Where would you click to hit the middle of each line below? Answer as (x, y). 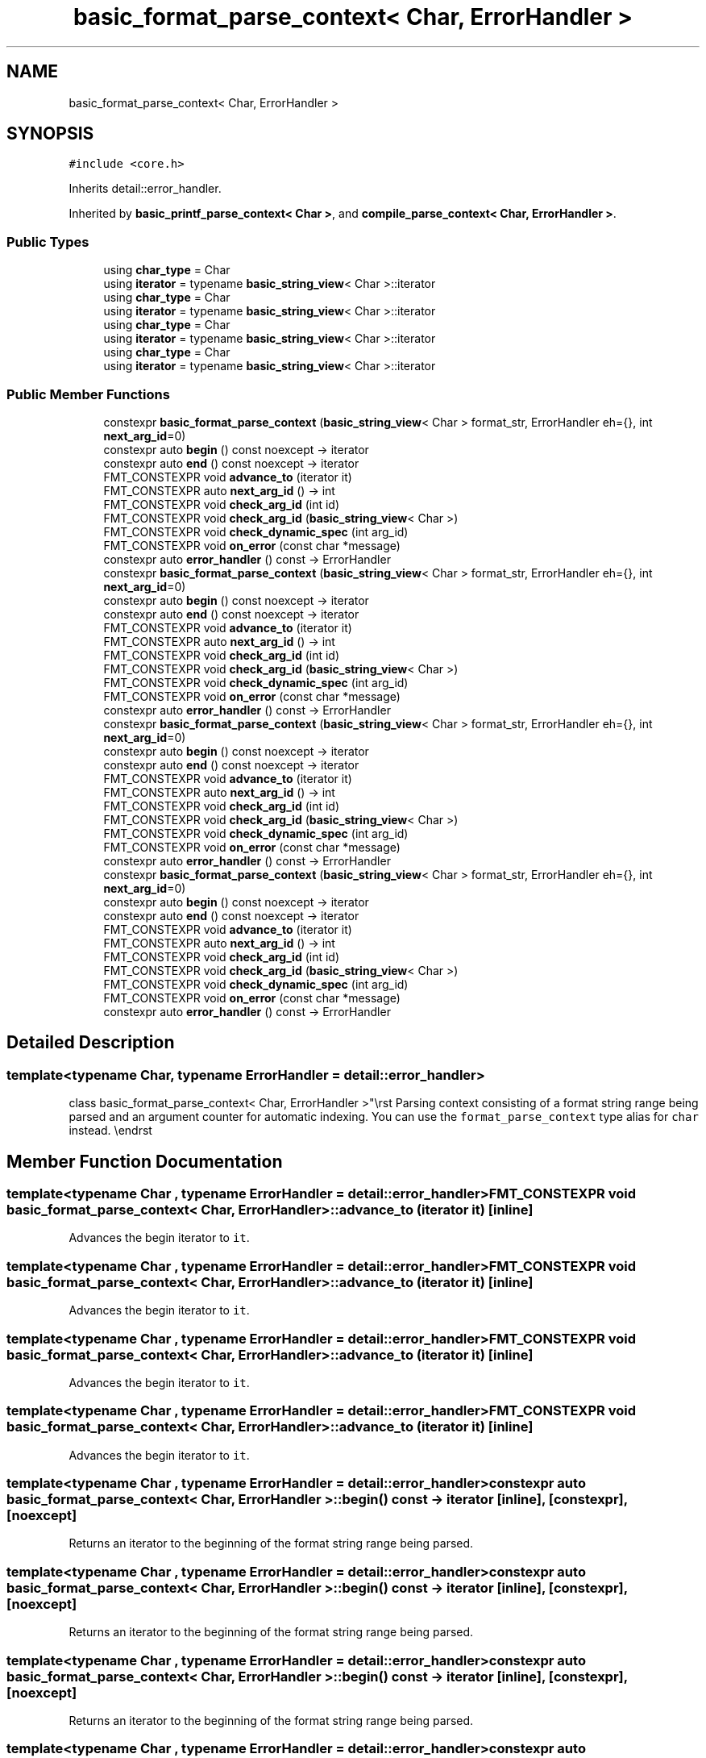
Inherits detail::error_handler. (145, 189)
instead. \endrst (110, 1131)
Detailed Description (91, 1043)
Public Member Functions (88, 394)
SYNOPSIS (50, 134)
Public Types (48, 242)
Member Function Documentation (145, 1161)
